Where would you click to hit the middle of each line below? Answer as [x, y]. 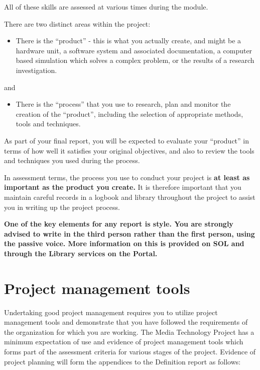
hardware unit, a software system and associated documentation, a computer [134, 50]
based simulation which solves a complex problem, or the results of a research [135, 60]
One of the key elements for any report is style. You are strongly [119, 224]
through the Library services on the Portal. [81, 253]
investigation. [36, 70]
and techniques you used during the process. [72, 160]
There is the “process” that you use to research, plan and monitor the [123, 104]
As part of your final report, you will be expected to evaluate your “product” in [127, 140]
